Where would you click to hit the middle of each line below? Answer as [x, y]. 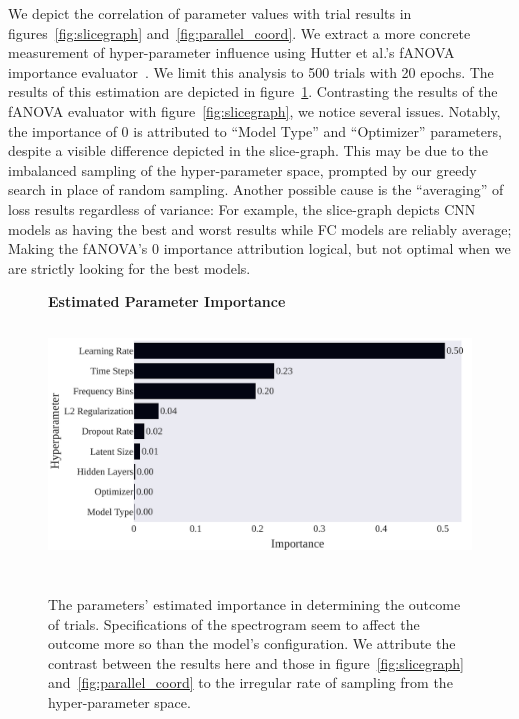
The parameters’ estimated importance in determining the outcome [254, 604]
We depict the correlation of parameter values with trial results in [210, 13]
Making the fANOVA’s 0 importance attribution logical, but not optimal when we [259, 248]
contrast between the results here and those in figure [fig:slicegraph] [256, 662]
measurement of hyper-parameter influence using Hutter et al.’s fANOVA [231, 52]
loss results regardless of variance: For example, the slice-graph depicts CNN [242, 208]
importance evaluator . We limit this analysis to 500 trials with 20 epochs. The [251, 71]
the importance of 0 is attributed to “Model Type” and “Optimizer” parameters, [255, 130]
